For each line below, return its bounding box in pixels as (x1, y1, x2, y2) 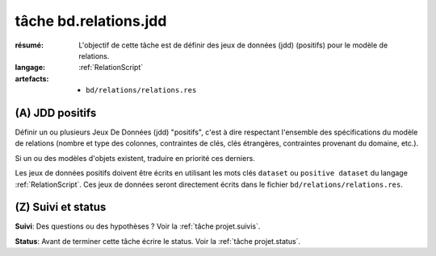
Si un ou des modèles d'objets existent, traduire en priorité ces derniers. (15, 153, 256, 163)
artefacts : (15, 73, 49, 84)
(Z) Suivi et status (15, 200, 107, 214)
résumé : (15, 40, 44, 50)
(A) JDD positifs (15, 105, 97, 120)
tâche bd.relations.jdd (15, 12, 167, 30)
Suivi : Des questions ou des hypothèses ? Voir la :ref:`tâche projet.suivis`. (15, 221, 261, 231)
